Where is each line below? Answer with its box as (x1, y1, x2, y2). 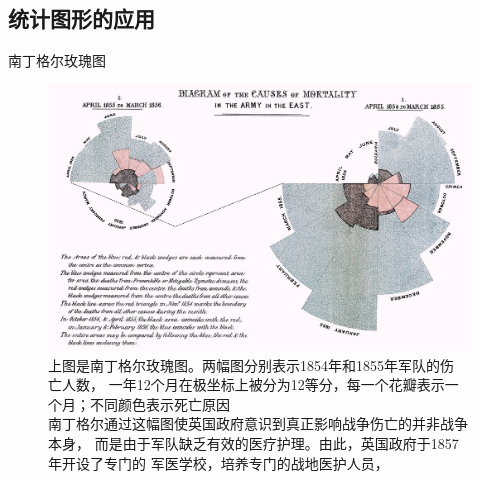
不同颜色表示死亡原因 (89, 393, 230, 414)
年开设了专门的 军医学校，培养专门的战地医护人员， (48, 452, 389, 473)
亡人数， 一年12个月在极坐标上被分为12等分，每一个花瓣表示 (48, 374, 445, 395)
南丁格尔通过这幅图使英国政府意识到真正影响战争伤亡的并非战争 (48, 413, 468, 434)
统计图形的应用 (8, 3, 155, 34)
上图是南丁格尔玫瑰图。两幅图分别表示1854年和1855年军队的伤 (48, 354, 454, 375)
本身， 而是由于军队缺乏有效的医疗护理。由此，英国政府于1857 (48, 433, 459, 453)
